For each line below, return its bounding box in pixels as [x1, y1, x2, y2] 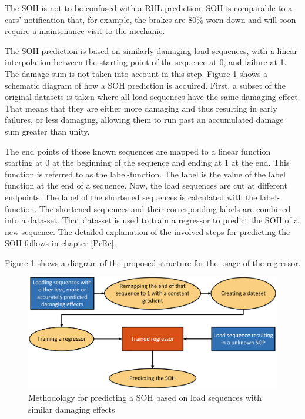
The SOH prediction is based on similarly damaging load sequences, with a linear [5, 44, 297, 56]
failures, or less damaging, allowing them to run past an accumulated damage [5, 113, 284, 126]
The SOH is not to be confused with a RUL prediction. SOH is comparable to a [5, 2, 293, 14]
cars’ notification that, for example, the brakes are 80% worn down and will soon [5, 13, 296, 25]
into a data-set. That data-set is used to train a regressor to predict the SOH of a [5, 214, 299, 226]
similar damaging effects [28, 403, 115, 415]
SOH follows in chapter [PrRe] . [5, 237, 116, 249]
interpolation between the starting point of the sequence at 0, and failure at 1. [5, 56, 287, 68]
